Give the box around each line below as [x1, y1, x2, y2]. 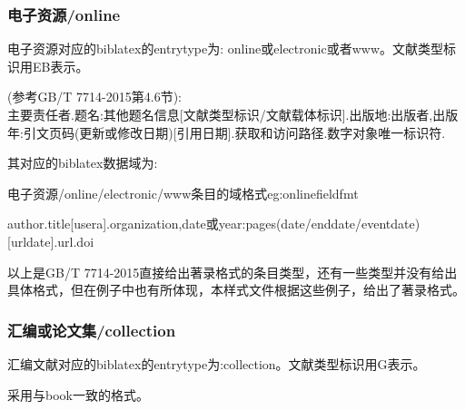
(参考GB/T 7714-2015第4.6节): [7, 87, 183, 106]
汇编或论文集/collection [7, 318, 176, 341]
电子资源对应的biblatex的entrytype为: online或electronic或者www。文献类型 [7, 39, 443, 58]
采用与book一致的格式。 [7, 385, 149, 404]
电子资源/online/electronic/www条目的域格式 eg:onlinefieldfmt [7, 183, 359, 202]
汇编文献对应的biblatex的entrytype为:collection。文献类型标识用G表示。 [7, 354, 426, 373]
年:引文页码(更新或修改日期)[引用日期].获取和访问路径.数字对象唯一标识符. [7, 122, 446, 142]
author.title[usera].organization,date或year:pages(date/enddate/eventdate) [7, 214, 420, 233]
